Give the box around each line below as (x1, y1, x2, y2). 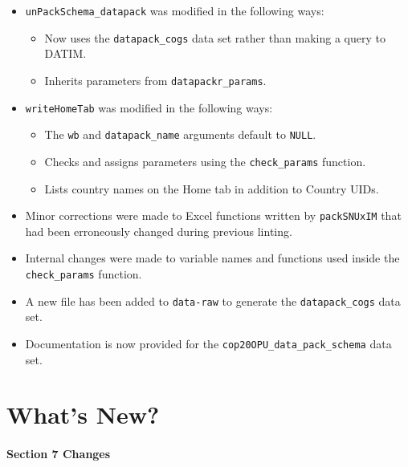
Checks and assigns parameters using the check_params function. (44, 152, 366, 169)
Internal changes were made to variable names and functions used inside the (25, 250, 400, 266)
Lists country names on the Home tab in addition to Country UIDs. (44, 180, 379, 197)
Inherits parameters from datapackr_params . (44, 71, 267, 88)
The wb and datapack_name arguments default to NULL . (44, 126, 316, 143)
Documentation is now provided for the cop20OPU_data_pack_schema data (25, 335, 392, 351)
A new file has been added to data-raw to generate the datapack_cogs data (25, 292, 401, 309)
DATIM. (44, 45, 87, 62)
